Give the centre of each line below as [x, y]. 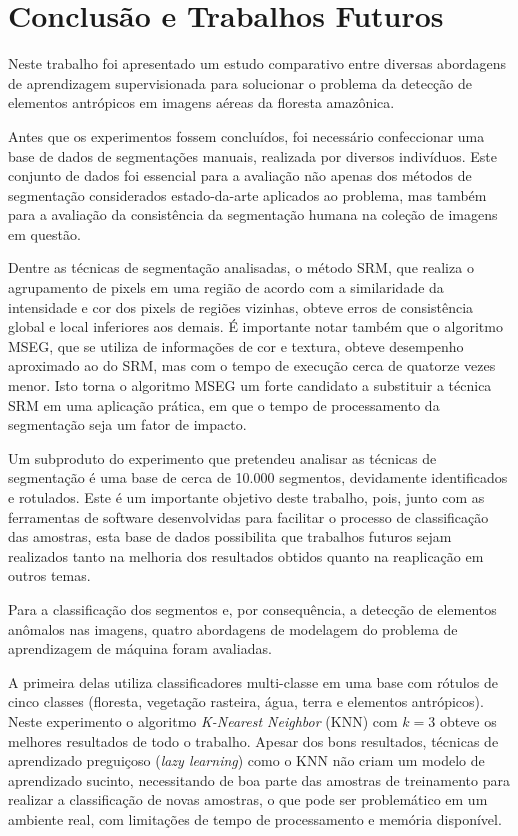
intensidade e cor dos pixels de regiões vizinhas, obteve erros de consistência [241, 306]
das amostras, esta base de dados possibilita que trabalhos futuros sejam [230, 536]
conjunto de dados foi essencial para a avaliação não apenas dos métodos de [240, 175]
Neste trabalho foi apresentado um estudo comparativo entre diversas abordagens [257, 63]
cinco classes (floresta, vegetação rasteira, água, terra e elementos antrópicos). [246, 701]
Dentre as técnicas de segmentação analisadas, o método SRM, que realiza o [241, 267]
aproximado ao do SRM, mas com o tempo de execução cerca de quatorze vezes [252, 365]
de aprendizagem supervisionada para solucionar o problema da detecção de [240, 82]
